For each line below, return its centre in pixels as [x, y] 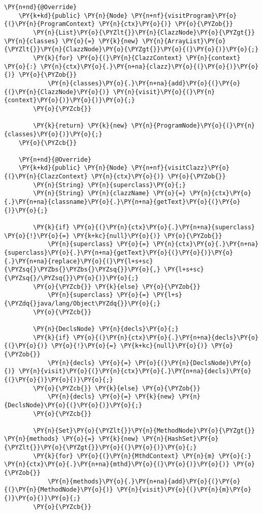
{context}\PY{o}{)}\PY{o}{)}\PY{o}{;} [70, 100]
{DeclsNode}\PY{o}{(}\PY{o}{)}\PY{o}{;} [73, 405]
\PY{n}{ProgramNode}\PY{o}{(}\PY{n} [193, 126]
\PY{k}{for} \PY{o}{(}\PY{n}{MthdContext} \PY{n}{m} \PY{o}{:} [142, 456]
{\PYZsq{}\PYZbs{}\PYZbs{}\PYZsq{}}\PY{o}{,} [82, 270]
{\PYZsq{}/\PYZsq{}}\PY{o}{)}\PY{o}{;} [71, 278]
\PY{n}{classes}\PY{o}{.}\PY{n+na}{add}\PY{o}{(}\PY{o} [144, 83]
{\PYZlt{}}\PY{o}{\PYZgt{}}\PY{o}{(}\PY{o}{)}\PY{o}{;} [101, 448]
